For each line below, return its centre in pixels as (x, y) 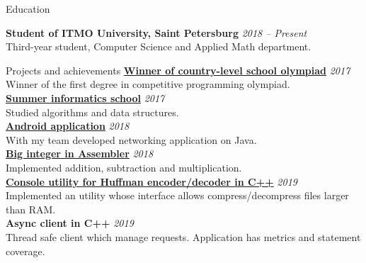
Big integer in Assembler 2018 (80, 153)
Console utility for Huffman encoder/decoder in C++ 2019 (151, 181)
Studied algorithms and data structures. (92, 112)
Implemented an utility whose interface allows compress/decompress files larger (177, 195)
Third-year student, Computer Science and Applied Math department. (159, 46)
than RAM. (31, 209)
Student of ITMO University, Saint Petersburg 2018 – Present (156, 32)
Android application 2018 (68, 126)
